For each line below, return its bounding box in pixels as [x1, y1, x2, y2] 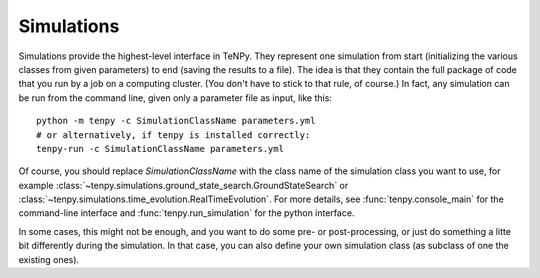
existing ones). [18, 253, 80, 265]
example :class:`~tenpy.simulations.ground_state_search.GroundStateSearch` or [18, 179, 349, 191]
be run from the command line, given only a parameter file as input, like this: [18, 91, 332, 104]
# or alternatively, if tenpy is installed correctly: [36, 129, 311, 140]
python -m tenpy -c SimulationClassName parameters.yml [36, 115, 316, 127]
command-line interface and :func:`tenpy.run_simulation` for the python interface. [18, 207, 355, 219]
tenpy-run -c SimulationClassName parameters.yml [36, 143, 285, 154]
